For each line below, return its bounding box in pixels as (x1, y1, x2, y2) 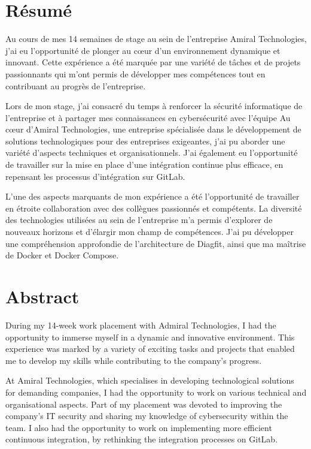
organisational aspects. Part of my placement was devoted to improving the (5, 397, 282, 410)
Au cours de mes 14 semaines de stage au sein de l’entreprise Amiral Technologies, (5, 32, 307, 45)
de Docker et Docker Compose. (5, 249, 119, 261)
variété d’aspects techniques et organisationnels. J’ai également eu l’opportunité (5, 146, 298, 159)
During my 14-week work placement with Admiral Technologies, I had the (5, 318, 276, 331)
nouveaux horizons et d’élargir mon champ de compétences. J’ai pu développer (5, 225, 294, 238)
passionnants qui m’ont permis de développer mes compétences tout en (5, 67, 266, 80)
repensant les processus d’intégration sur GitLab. (5, 170, 185, 182)
